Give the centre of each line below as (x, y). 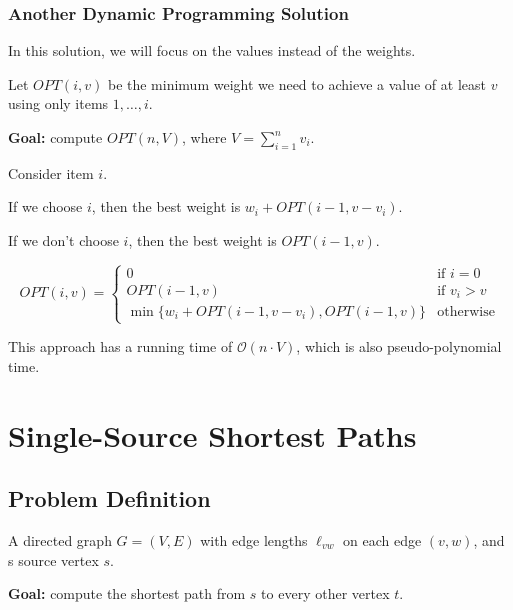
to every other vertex (325, 593)
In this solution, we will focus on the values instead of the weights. (212, 50)
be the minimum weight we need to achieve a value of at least (296, 83)
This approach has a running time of (120, 346)
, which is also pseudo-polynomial (399, 346)
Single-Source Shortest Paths (212, 434)
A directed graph (60, 539)
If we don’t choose (63, 239)
